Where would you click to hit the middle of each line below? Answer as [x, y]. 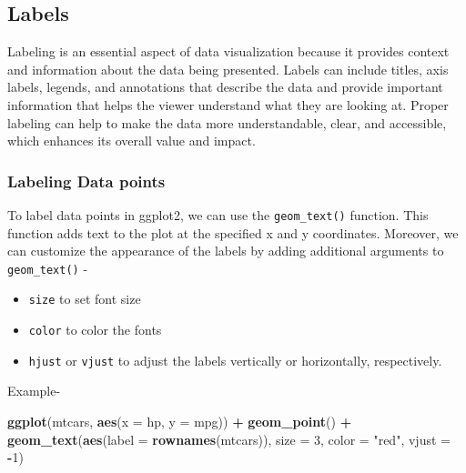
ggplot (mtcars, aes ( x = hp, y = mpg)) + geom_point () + [180, 422]
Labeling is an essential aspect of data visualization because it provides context [228, 51]
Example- [34, 391]
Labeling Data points [86, 181]
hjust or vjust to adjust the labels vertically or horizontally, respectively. [235, 360]
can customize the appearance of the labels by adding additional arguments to [226, 251]
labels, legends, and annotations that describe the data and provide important [225, 87]
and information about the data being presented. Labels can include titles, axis [228, 69]
